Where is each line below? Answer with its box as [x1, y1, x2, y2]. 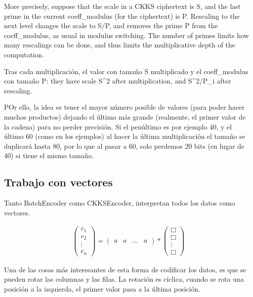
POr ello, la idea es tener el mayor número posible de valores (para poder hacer [4, 102, 245, 112]
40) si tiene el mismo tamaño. [4, 150, 94, 161]
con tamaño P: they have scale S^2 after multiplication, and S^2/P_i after [4, 76, 231, 86]
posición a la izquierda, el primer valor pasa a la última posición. [4, 284, 201, 294]
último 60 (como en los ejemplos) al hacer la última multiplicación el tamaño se [4, 131, 245, 141]
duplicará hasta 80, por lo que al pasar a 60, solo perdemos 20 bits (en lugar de [4, 140, 245, 151]
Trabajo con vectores [4, 174, 113, 190]
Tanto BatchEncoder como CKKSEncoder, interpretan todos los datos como [4, 198, 235, 208]
